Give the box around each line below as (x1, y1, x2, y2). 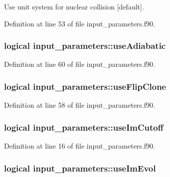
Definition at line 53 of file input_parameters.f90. (4, 18, 155, 28)
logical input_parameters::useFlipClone (4, 80, 167, 92)
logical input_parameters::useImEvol (4, 162, 156, 174)
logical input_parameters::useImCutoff (4, 121, 164, 133)
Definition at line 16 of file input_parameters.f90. (4, 141, 155, 151)
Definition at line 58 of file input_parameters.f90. (4, 100, 155, 110)
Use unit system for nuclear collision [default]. (4, 1, 144, 11)
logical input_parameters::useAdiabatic (4, 39, 166, 52)
